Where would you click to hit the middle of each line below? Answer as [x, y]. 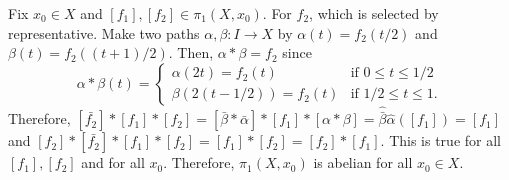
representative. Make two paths [104, 32]
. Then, [191, 52]
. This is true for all [440, 140]
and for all [113, 162]
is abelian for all [363, 162]
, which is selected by [374, 13]
